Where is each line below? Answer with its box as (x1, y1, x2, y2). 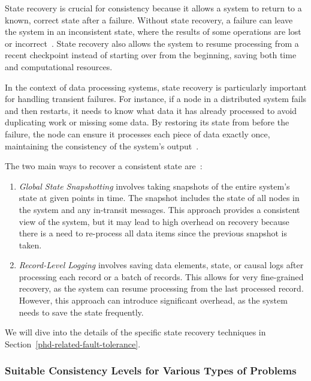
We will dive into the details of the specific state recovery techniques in (5, 326, 266, 338)
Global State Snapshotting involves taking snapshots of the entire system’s (19, 179, 290, 192)
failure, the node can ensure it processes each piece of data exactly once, (5, 127, 270, 140)
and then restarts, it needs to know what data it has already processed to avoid (5, 104, 297, 116)
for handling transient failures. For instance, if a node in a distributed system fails (5, 92, 307, 105)
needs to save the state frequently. (19, 305, 144, 318)
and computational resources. (5, 60, 113, 73)
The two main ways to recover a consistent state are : (5, 160, 203, 172)
